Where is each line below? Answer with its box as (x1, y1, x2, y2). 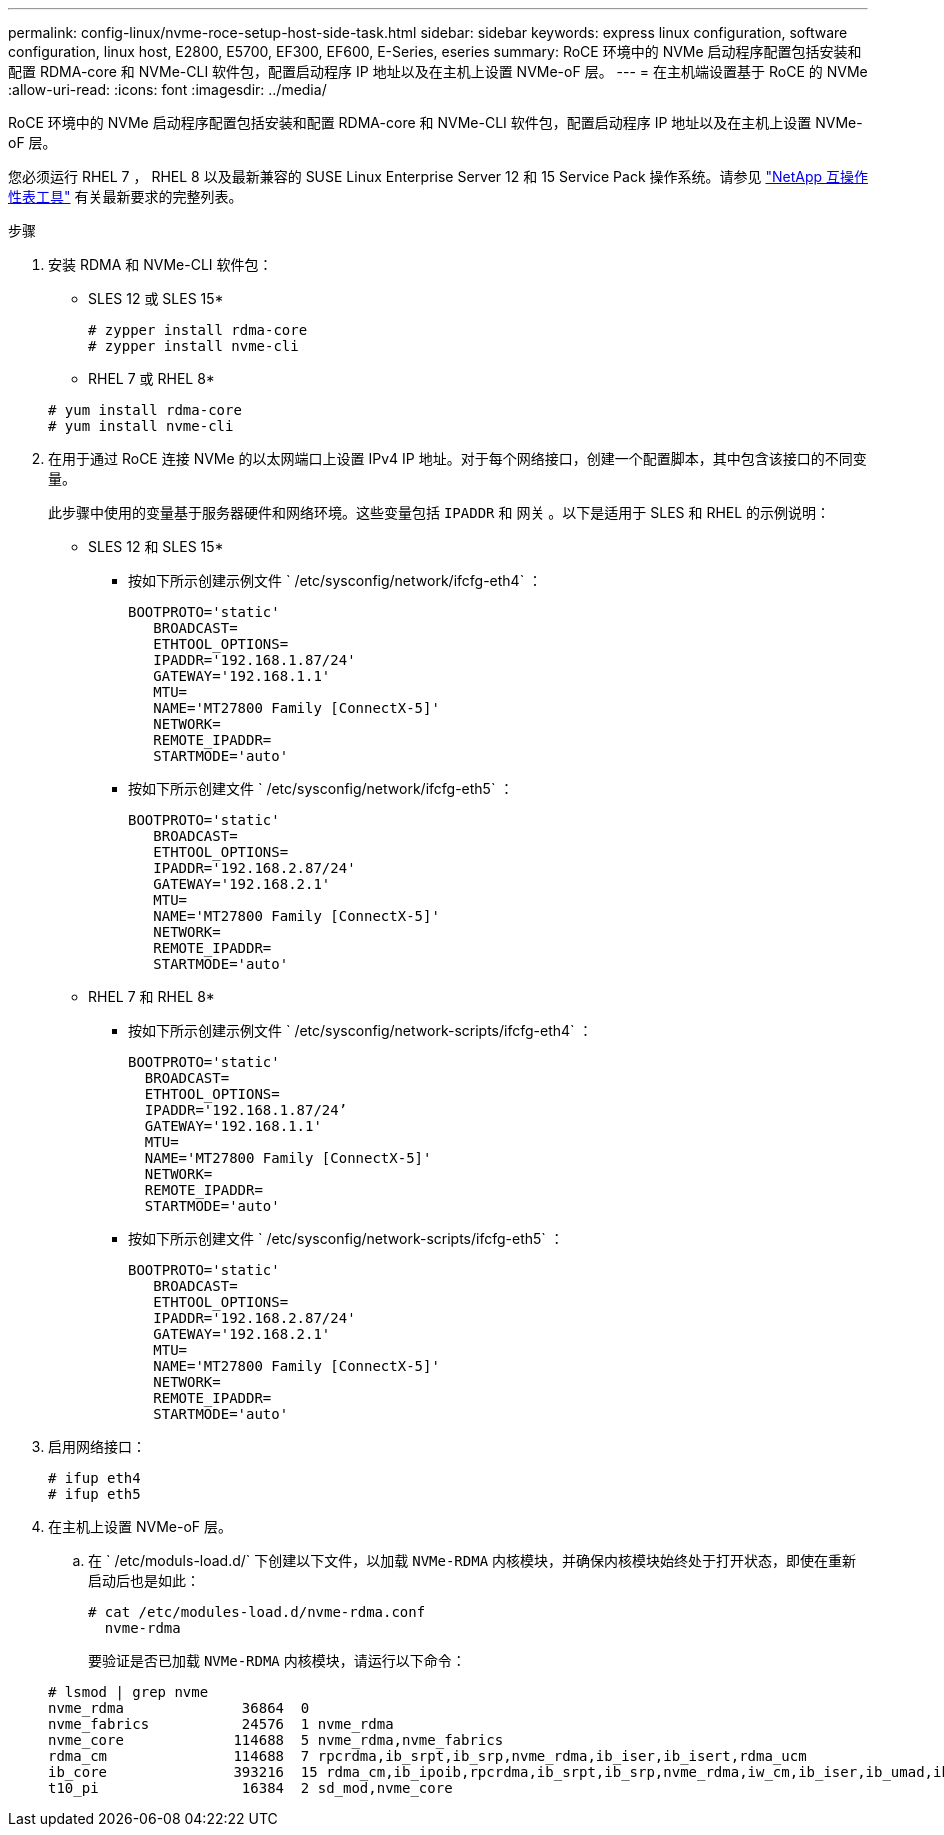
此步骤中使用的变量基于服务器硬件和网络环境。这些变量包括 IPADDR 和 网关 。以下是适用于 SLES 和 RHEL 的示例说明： (48, 504, 831, 521)
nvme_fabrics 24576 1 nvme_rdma (48, 1716, 394, 1732)
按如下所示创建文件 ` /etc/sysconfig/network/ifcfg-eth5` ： (128, 780, 514, 797)
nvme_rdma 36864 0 (48, 1700, 310, 1716)
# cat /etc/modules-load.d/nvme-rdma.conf (88, 1604, 426, 1620)
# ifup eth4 (48, 1470, 141, 1486)
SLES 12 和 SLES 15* (88, 538, 224, 555)
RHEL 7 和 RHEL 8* (88, 988, 215, 1005)
